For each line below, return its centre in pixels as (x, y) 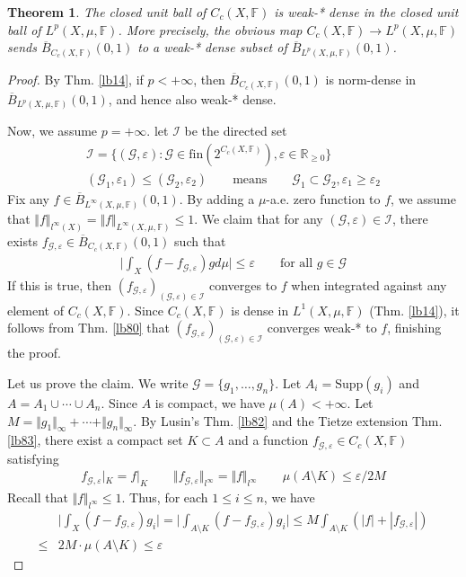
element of (35, 310)
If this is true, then (60, 285)
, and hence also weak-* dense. (192, 98)
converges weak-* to (322, 328)
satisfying (33, 458)
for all (296, 264)
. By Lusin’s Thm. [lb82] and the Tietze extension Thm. (288, 420)
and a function (268, 440)
